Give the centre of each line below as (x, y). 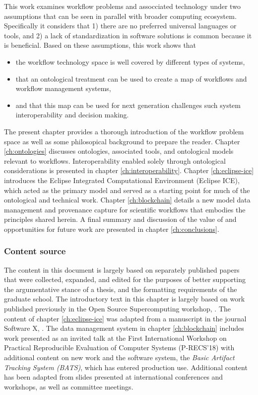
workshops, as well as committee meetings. (69, 386)
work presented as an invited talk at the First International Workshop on (115, 338)
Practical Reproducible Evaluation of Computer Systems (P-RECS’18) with (119, 347)
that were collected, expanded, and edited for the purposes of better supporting (125, 279)
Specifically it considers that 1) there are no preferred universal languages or (120, 26)
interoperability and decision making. (72, 115)
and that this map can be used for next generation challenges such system (128, 105)
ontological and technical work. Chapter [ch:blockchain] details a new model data (127, 200)
